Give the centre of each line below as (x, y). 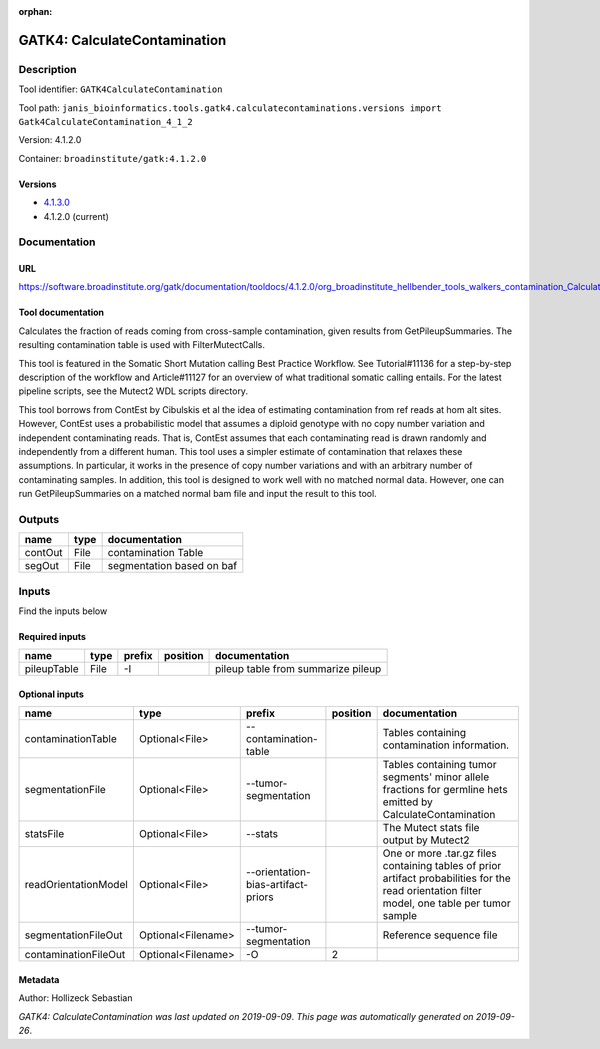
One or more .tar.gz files (439, 853)
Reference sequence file (440, 935)
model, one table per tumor (446, 903)
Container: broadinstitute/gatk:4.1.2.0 (112, 158)
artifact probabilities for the (446, 878)
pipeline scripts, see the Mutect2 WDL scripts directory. (133, 391)
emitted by (408, 802)
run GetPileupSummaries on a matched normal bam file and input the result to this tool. (197, 494)
